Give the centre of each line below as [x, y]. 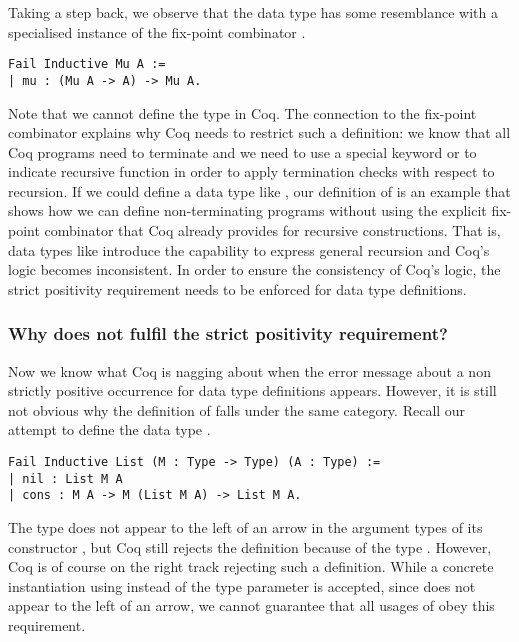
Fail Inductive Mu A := [87, 64]
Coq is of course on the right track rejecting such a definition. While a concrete [251, 566]
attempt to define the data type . [109, 429]
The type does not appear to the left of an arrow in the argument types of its [245, 527]
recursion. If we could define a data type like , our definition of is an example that [259, 190]
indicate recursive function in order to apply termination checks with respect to [251, 171]
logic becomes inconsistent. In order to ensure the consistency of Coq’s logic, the [254, 269]
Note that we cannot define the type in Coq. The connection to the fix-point [242, 112]
